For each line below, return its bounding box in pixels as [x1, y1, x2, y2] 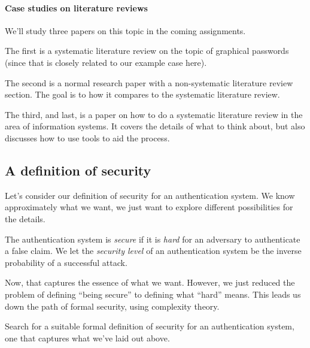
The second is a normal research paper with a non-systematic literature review [5, 76, 293, 89]
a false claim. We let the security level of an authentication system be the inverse [5, 244, 302, 257]
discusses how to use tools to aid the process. [5, 131, 170, 144]
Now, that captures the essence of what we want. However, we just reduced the [5, 276, 295, 289]
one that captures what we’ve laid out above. [5, 331, 170, 344]
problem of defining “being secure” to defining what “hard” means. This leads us [5, 288, 301, 300]
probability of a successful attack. [5, 256, 127, 268]
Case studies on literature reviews [5, 1, 148, 14]
